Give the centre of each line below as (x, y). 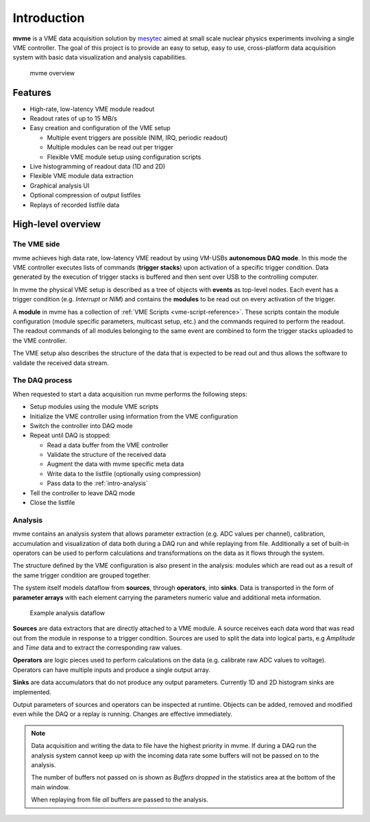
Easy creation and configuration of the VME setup (100, 128)
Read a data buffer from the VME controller (108, 445)
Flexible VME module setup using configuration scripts (124, 157)
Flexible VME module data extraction (82, 176)
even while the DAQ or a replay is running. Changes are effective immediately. (123, 714)
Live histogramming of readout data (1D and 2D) (98, 166)
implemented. (32, 692)
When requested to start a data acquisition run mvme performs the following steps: (130, 394)
